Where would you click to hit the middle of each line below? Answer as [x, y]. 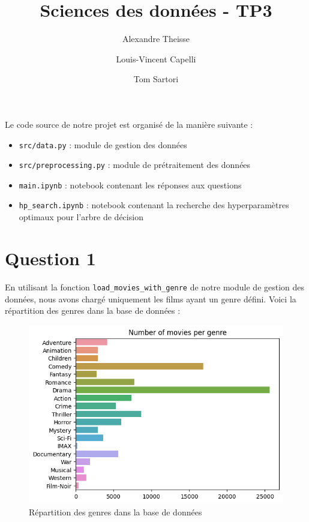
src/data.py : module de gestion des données [103, 144]
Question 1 [50, 258]
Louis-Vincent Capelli [156, 58]
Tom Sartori [156, 79]
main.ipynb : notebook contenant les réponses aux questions [130, 184]
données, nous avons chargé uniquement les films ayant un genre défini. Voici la [151, 298]
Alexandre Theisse [156, 39]
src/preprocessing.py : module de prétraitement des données [135, 165]
